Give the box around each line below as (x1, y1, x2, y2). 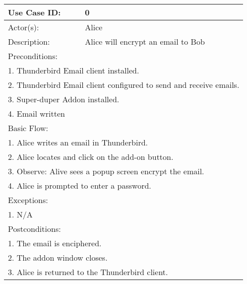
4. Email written (8, 108, 65, 119)
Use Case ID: (8, 6, 61, 18)
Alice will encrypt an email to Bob (85, 36, 205, 47)
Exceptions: (8, 194, 48, 206)
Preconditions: (8, 50, 58, 62)
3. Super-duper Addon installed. (8, 93, 120, 105)
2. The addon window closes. (8, 252, 108, 263)
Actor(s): (8, 21, 39, 33)
